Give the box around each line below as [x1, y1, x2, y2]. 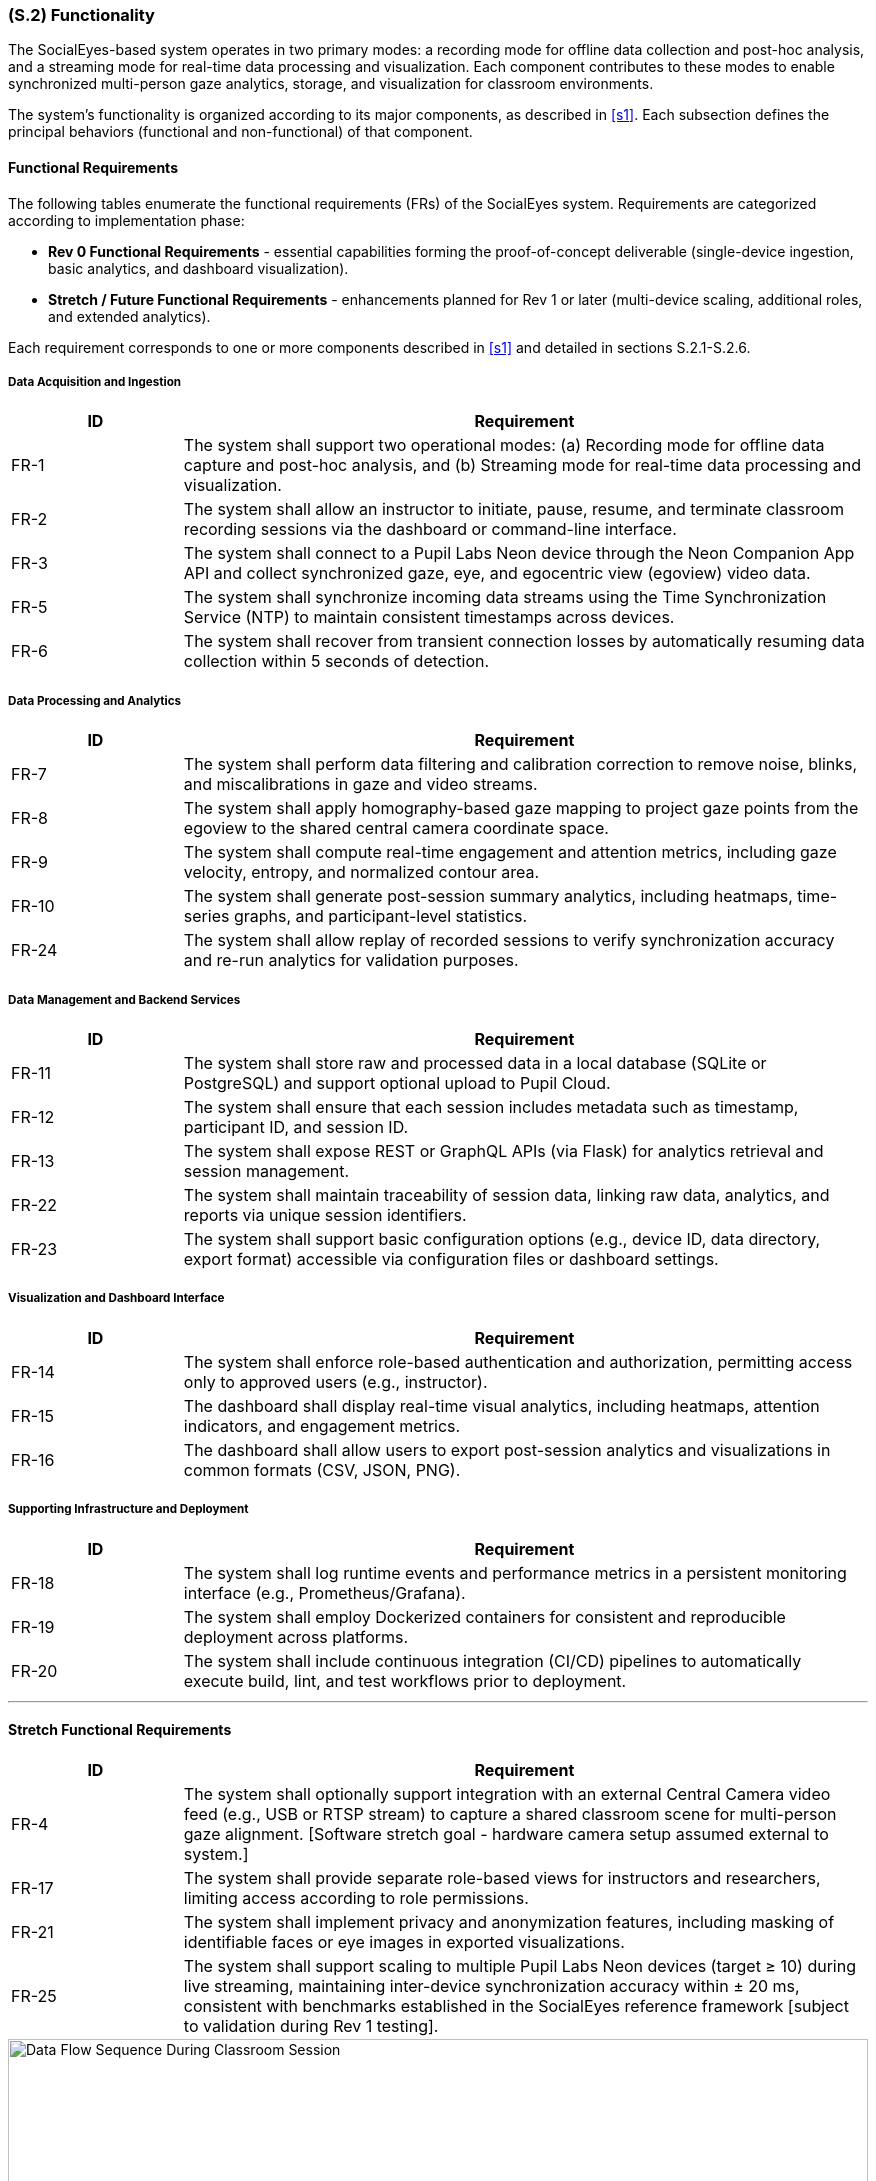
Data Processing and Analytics [8, 693, 182, 708]
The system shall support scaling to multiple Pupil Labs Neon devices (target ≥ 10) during [183, 1955, 856, 1976]
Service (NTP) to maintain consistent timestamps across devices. [183, 607, 675, 628]
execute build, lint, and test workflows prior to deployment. [183, 1670, 627, 1691]
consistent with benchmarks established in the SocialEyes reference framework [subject [183, 1995, 849, 2016]
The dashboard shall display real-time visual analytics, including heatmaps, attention [183, 1395, 820, 1416]
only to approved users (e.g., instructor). [183, 1371, 488, 1392]
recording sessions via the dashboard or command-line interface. [183, 519, 677, 540]
